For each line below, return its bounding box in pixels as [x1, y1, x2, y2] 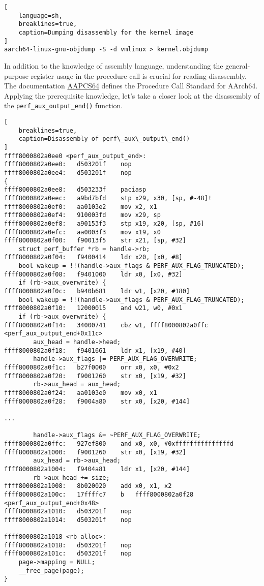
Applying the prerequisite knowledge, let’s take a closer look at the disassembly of [4, 90, 260, 101]
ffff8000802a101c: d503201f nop [4, 550, 132, 558]
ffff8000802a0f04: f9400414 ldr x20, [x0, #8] [4, 254, 183, 261]
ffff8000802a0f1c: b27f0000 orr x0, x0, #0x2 [4, 364, 179, 371]
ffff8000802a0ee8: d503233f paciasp [4, 186, 146, 194]
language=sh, [18, 12, 63, 19]
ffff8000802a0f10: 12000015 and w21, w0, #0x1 [4, 304, 183, 312]
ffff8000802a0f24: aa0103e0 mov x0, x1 [4, 389, 157, 396]
